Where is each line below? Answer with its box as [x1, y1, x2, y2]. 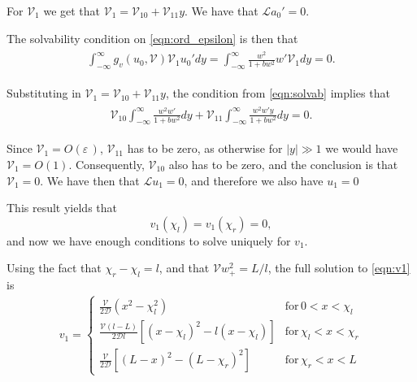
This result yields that [7, 199, 117, 216]
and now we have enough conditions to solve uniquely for [7, 232, 291, 249]
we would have [325, 140, 398, 157]
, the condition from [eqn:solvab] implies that [165, 85, 390, 102]
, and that [159, 259, 210, 276]
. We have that [185, 2, 258, 19]
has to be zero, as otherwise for [127, 140, 283, 157]
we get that [43, 2, 101, 19]
